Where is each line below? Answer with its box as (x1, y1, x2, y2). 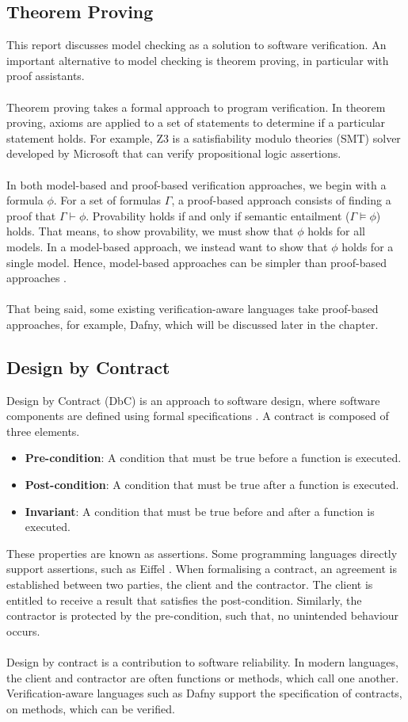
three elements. (6, 422, 80, 439)
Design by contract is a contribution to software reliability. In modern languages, (6, 654, 398, 670)
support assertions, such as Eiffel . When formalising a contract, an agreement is (6, 560, 397, 577)
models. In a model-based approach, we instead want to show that (6, 238, 328, 254)
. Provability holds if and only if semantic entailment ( (86, 207, 350, 223)
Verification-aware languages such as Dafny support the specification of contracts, (6, 685, 402, 701)
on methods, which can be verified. (6, 700, 175, 716)
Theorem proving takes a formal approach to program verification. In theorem (6, 98, 386, 115)
